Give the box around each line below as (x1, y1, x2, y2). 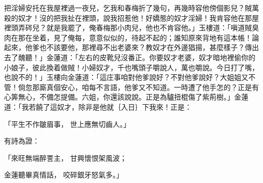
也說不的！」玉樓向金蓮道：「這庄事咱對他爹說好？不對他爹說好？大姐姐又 (4, 72, 248, 82)
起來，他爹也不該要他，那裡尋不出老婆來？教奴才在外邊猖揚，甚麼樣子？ (4, 42, 245, 53)
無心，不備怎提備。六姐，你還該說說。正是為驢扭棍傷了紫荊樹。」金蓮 (18, 91, 248, 102)
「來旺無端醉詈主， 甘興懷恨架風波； (4, 152, 127, 163)
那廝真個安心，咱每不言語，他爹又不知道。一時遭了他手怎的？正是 (32, 81, 252, 92)
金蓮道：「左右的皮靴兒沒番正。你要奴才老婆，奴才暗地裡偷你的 (46, 52, 255, 62)
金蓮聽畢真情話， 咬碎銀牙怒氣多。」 (4, 169, 123, 180)
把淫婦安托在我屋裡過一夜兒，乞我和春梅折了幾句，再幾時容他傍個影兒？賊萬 (4, 3, 259, 13)
